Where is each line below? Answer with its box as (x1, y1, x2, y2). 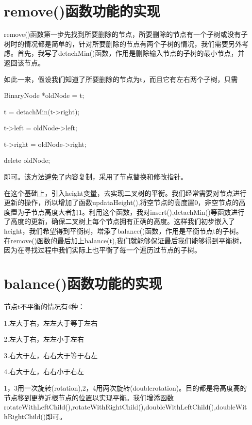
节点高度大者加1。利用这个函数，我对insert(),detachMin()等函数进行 (31, 206, 245, 217)
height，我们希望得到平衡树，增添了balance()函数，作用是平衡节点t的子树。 (4, 226, 243, 236)
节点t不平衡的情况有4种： (4, 301, 85, 311)
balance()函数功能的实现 (4, 273, 163, 293)
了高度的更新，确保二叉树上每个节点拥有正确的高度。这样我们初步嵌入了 (4, 216, 235, 226)
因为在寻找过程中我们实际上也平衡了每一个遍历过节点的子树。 (4, 245, 201, 255)
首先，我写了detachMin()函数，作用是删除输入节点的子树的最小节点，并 (17, 48, 245, 58)
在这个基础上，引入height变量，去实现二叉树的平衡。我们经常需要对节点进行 (4, 188, 247, 198)
